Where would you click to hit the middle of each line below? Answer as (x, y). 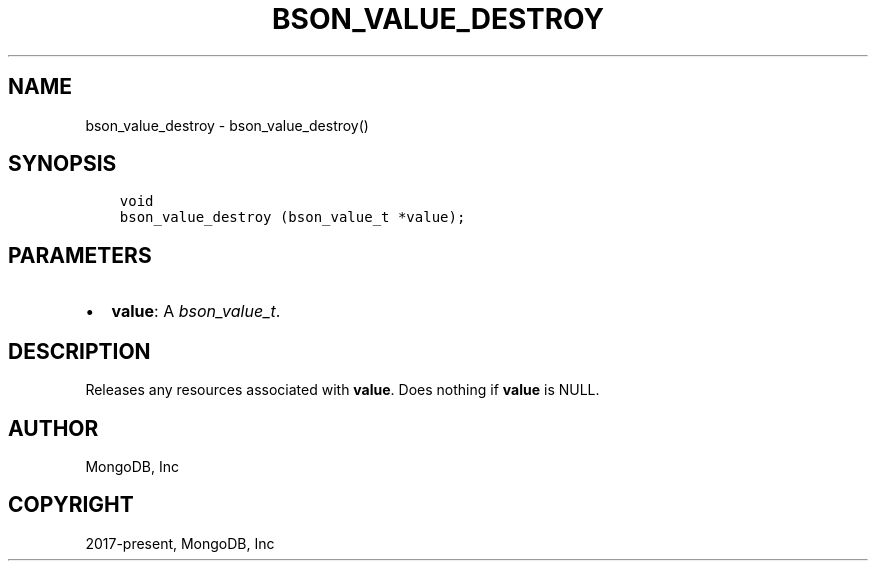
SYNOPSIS (62, 164)
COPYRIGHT (71, 505)
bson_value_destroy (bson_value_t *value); (292, 217)
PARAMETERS (80, 255)
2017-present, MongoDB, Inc (180, 543)
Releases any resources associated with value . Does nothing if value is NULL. (342, 390)
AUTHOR (53, 428)
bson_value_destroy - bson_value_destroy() (227, 125)
